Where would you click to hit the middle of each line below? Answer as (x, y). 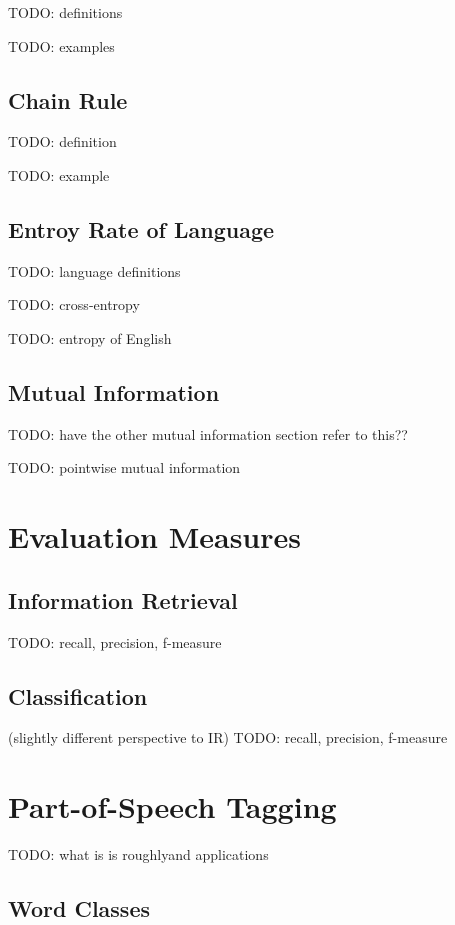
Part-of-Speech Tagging (172, 806)
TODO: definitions (65, 12)
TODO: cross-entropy (74, 304)
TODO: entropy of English (90, 337)
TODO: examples (61, 45)
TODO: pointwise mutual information (124, 467)
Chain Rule (68, 99)
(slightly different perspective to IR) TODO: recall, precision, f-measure (228, 737)
